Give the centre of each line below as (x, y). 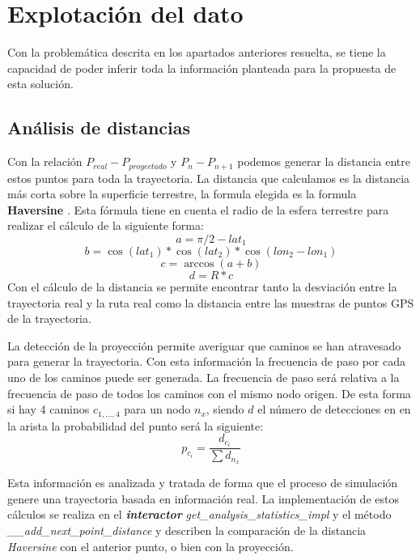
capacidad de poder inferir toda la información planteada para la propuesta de (202, 68)
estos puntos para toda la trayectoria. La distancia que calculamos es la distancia (209, 178)
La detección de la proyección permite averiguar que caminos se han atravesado (204, 345)
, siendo (225, 409)
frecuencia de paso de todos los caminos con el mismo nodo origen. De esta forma (209, 393)
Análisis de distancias (99, 127)
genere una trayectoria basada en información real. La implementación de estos (203, 498)
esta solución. (40, 84)
